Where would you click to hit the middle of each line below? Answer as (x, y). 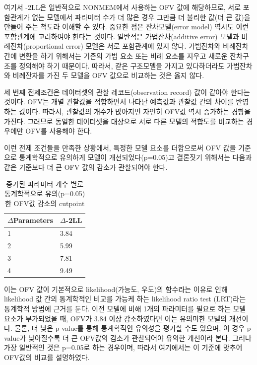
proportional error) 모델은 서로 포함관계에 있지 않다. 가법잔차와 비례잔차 (137, 46)
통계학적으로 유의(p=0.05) (45, 193)
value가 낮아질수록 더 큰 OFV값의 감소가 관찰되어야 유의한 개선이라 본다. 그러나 (128, 337)
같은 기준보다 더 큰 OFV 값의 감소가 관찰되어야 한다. (86, 167)
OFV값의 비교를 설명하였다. (47, 357)
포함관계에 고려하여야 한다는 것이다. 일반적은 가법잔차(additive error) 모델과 (122, 36)
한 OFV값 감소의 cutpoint (45, 203)
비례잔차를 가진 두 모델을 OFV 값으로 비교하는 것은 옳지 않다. (108, 75)
